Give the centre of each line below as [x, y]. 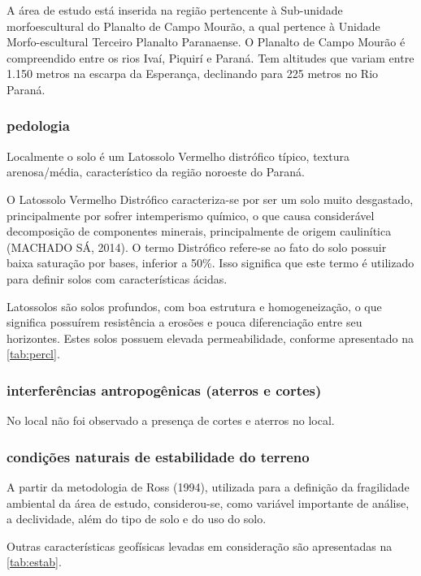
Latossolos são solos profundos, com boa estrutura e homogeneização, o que [194, 306]
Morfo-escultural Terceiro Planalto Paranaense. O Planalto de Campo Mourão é [206, 42]
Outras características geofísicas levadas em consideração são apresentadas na [200, 546]
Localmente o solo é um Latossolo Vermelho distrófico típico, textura [178, 156]
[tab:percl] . [33, 354]
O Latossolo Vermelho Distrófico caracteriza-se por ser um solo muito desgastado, [210, 199]
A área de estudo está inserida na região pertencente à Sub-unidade [175, 10]
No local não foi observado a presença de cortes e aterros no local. [171, 420]
